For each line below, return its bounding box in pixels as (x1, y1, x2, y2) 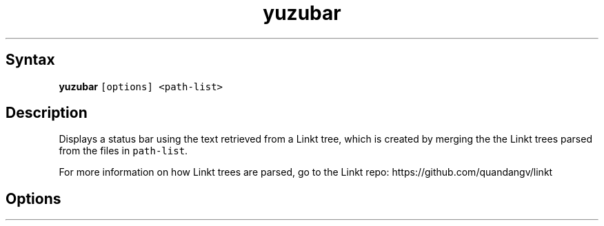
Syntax (6, 51, 55, 69)
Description (6, 104, 88, 122)
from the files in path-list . (59, 145, 188, 157)
